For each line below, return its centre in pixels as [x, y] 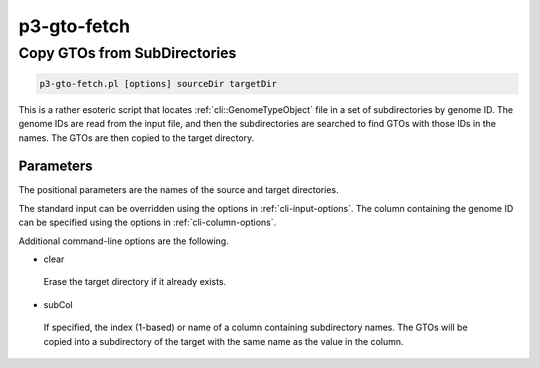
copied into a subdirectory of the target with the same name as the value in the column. [223, 341]
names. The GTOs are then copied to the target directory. [136, 137]
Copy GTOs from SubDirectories [127, 53]
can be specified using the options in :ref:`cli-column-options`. [147, 222]
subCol [58, 304]
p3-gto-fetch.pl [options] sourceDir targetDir [158, 83]
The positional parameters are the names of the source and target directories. [178, 190]
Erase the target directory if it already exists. [135, 282]
